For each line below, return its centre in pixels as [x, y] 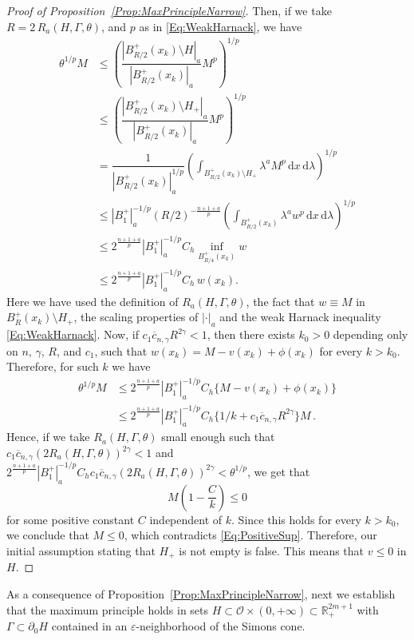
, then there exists [251, 334]
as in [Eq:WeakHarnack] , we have [221, 26]
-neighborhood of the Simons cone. [221, 626]
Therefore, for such [53, 366]
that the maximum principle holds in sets [108, 609]
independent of [186, 519]
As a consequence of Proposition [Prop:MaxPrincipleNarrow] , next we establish [201, 594]
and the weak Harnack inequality [300, 317]
